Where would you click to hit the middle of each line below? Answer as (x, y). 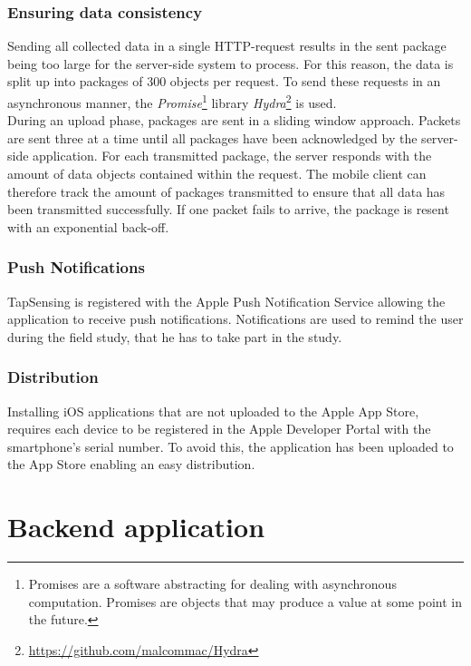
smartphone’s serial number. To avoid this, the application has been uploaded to (231, 446)
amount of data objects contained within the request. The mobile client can (217, 174)
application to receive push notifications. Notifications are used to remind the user (235, 319)
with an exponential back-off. (88, 226)
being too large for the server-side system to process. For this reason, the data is (231, 63)
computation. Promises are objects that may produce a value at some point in (245, 601)
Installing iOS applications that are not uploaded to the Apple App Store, (213, 411)
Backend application (136, 527)
